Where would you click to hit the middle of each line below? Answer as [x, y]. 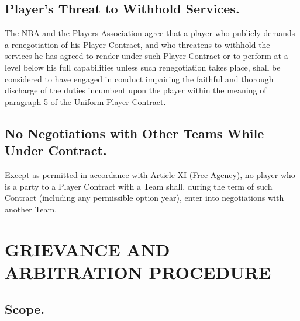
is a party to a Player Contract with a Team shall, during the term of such [139, 186]
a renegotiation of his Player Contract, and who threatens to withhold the [137, 44]
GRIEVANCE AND [87, 249]
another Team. [31, 209]
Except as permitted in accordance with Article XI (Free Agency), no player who [150, 174]
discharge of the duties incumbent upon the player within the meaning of [136, 90]
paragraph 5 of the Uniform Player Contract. [85, 101]
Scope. [25, 309]
